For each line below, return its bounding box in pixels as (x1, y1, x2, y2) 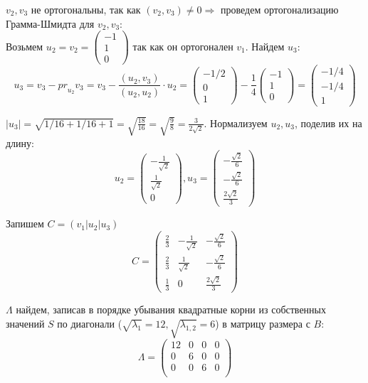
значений (6, 315, 45, 330)
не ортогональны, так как (31, 2, 141, 16)
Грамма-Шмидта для (6, 16, 95, 31)
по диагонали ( (57, 315, 122, 330)
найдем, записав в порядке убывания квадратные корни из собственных (16, 302, 327, 317)
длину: (6, 135, 34, 150)
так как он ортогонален (132, 38, 233, 53)
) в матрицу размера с (215, 315, 310, 330)
